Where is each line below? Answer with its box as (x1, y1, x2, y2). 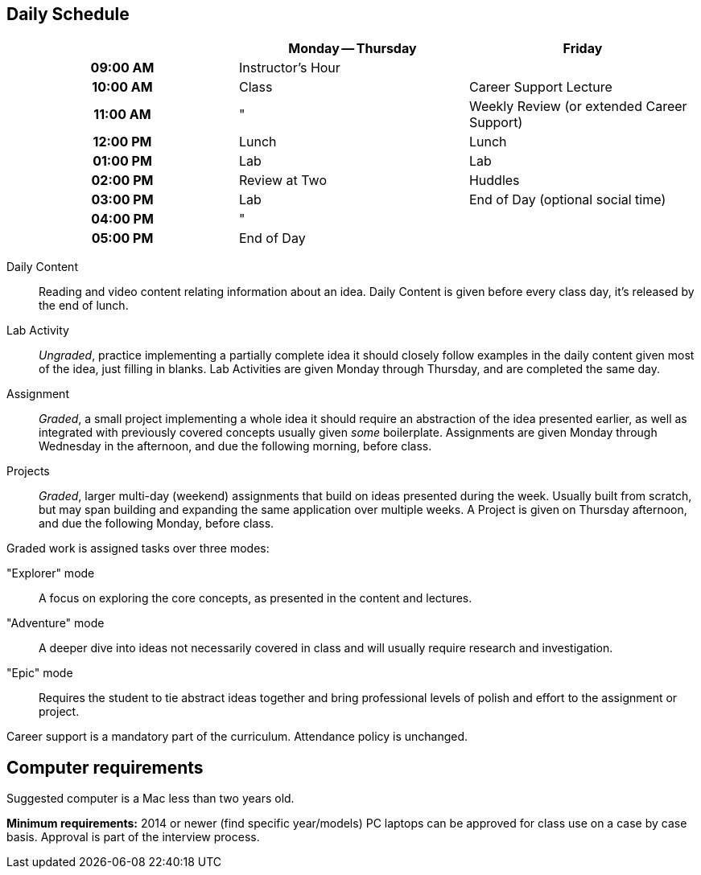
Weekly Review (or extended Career (468, 98, 687, 115)
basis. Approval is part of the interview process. (6, 830, 260, 844)
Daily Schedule (6, 4, 130, 24)
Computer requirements (6, 757, 204, 778)
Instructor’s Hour (238, 60, 340, 76)
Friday (563, 40, 603, 57)
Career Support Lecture (468, 79, 612, 96)
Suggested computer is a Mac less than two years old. (6, 791, 295, 806)
